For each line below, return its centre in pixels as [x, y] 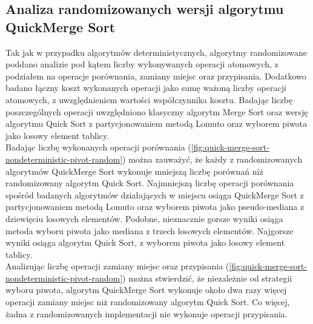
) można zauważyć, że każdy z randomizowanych [213, 159]
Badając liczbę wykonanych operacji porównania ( [98, 147]
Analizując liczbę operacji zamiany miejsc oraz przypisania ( [117, 266]
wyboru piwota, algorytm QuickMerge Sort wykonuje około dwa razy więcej [146, 290]
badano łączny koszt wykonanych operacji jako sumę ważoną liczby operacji [146, 88]
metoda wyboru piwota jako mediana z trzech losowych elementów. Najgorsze [150, 230]
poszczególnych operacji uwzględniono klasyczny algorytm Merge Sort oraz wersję [157, 111]
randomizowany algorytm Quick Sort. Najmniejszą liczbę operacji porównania [150, 183]
